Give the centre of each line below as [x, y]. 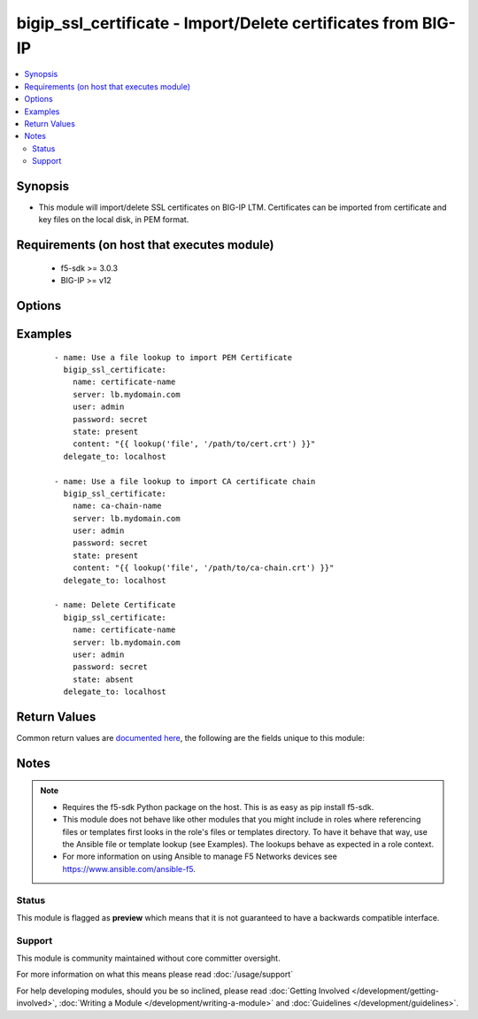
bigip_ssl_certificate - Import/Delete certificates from [218, 23]
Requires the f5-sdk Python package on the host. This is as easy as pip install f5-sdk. [218, 807]
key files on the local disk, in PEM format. [114, 220]
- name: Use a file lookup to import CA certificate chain [185, 481]
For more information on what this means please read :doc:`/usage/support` [155, 975]
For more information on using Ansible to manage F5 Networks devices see [200, 857]
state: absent [103, 679]
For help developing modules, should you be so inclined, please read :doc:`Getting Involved [183, 991]
